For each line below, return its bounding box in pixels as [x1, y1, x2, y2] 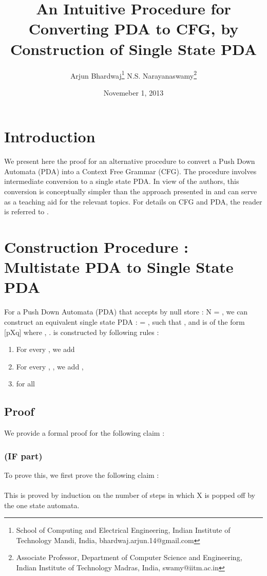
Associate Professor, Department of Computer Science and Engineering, [16, 552, 242, 563]
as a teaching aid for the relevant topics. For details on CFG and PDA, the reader [4, 196, 262, 207]
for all [16, 378, 35, 389]
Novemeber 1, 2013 [103, 87, 164, 98]
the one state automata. [4, 499, 80, 510]
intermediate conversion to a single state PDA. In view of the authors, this [4, 176, 239, 187]
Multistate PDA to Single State [4, 256, 234, 277]
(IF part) [4, 449, 43, 462]
